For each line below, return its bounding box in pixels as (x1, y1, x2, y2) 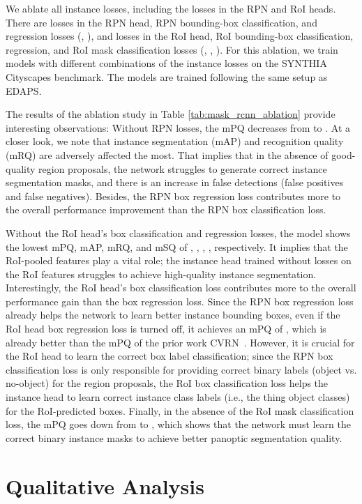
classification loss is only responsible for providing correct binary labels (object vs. (6, 362, 357, 376)
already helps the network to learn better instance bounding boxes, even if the (6, 307, 340, 322)
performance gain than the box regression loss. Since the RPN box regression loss (6, 293, 354, 308)
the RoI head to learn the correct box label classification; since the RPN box (6, 349, 333, 363)
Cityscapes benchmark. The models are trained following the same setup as (6, 69, 328, 84)
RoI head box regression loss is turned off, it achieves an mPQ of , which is (6, 321, 326, 336)
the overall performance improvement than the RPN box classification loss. (6, 202, 326, 217)
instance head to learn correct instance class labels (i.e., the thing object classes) (6, 390, 350, 404)
